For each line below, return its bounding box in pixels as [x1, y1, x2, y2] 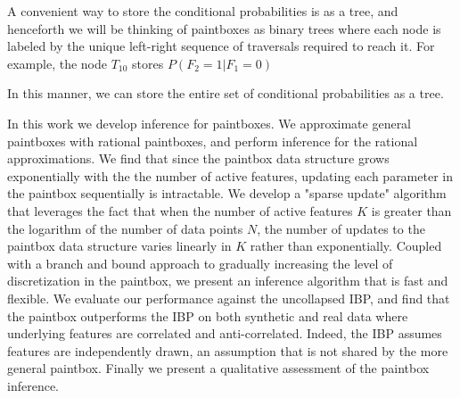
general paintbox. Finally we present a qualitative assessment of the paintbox [7, 359, 430, 377]
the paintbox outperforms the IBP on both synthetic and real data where [7, 306, 408, 325]
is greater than [371, 201, 452, 220]
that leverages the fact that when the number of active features [7, 201, 353, 220]
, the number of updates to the [257, 219, 425, 237]
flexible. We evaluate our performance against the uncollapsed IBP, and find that [7, 288, 450, 307]
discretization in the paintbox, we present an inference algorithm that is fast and [7, 271, 448, 290]
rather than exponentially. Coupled [250, 236, 442, 255]
